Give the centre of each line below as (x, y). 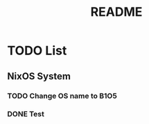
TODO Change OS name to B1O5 (62, 96)
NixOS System (39, 76)
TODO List (37, 51)
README (116, 12)
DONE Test (26, 114)
